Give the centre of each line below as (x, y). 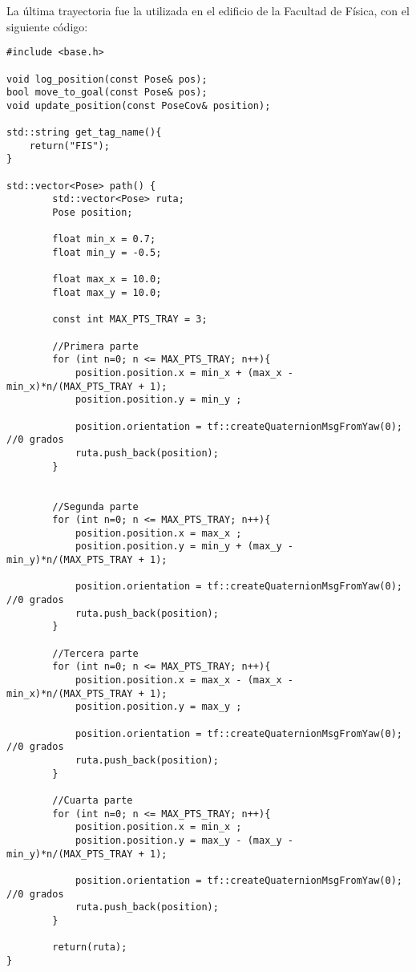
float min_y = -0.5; (107, 253)
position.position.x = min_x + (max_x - (184, 373)
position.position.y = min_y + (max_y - (184, 547)
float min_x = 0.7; (104, 239)
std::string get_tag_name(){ (84, 133)
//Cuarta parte (93, 800)
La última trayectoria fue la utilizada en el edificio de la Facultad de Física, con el (208, 10)
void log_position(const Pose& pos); (107, 79)
